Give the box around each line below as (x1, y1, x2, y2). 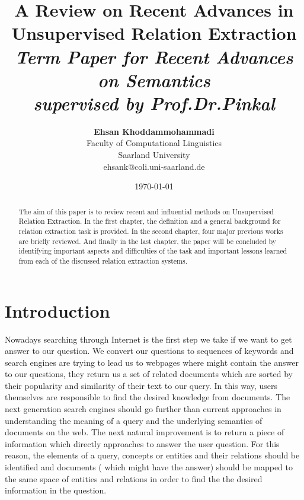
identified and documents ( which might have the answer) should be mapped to (5, 461, 293, 473)
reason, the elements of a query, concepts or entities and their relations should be (5, 449, 300, 461)
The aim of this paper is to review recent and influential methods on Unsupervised (18, 206, 274, 216)
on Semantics (98, 67, 210, 92)
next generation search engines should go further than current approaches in (5, 403, 281, 415)
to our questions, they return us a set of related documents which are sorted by (5, 368, 293, 380)
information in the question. (5, 484, 107, 496)
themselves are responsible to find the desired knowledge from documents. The (5, 391, 290, 403)
